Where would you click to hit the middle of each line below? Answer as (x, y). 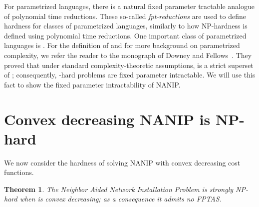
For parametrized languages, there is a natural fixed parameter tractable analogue (129, 6)
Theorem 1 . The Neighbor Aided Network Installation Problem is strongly (119, 189)
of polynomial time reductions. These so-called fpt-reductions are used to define (125, 16)
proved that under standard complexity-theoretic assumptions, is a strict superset (129, 65)
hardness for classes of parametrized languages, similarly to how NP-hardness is (126, 26)
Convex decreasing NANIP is (107, 119)
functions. (19, 172)
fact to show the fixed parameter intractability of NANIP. (92, 84)
